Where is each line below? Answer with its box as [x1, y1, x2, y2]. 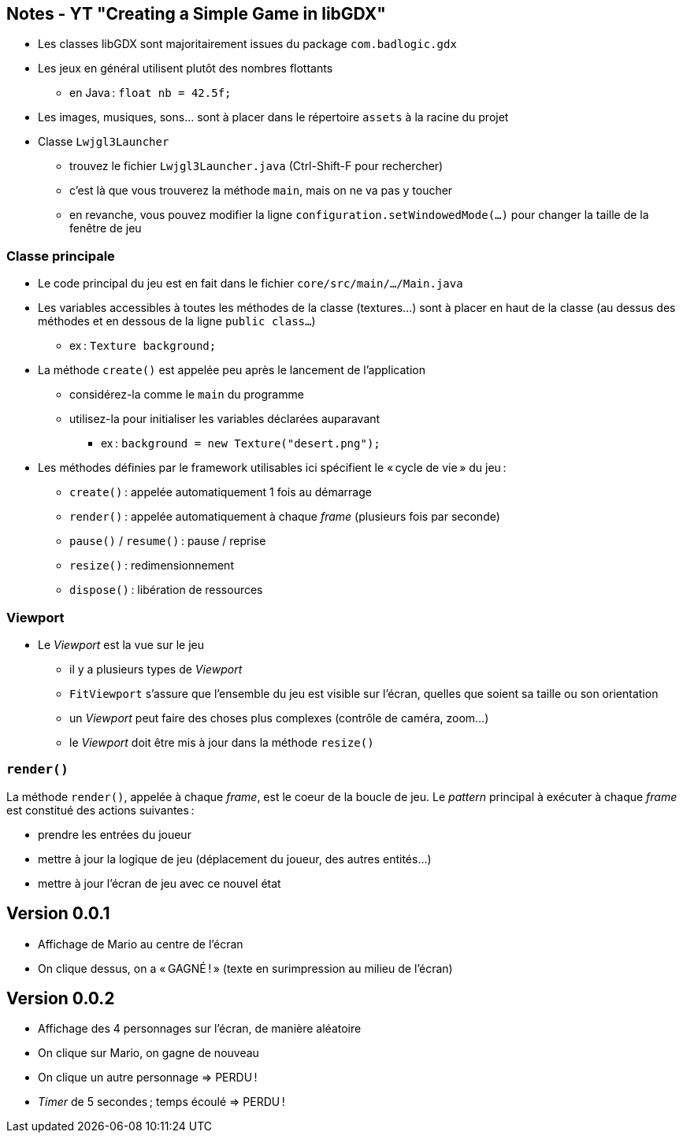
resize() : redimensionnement [69, 558, 234, 573]
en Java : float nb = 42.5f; [69, 86, 232, 100]
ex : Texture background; [69, 339, 217, 353]
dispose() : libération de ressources [69, 583, 263, 597]
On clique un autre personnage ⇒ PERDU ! [38, 1070, 258, 1085]
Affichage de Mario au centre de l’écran [38, 937, 243, 951]
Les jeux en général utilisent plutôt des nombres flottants [38, 61, 333, 76]
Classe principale [6, 247, 115, 264]
